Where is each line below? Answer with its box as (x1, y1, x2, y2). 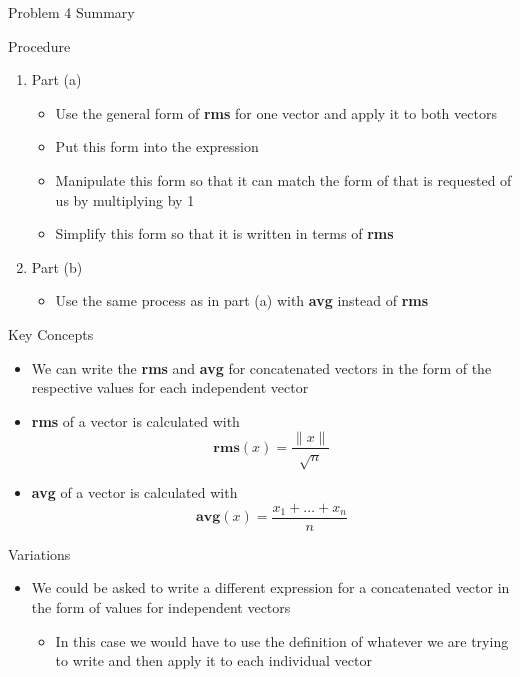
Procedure (8, 35, 71, 56)
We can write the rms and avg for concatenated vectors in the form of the (31, 357, 492, 378)
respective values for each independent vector (31, 377, 309, 398)
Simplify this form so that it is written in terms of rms (55, 223, 394, 244)
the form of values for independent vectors (31, 596, 291, 617)
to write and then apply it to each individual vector (55, 650, 372, 671)
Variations (8, 543, 71, 564)
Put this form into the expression (55, 136, 259, 157)
